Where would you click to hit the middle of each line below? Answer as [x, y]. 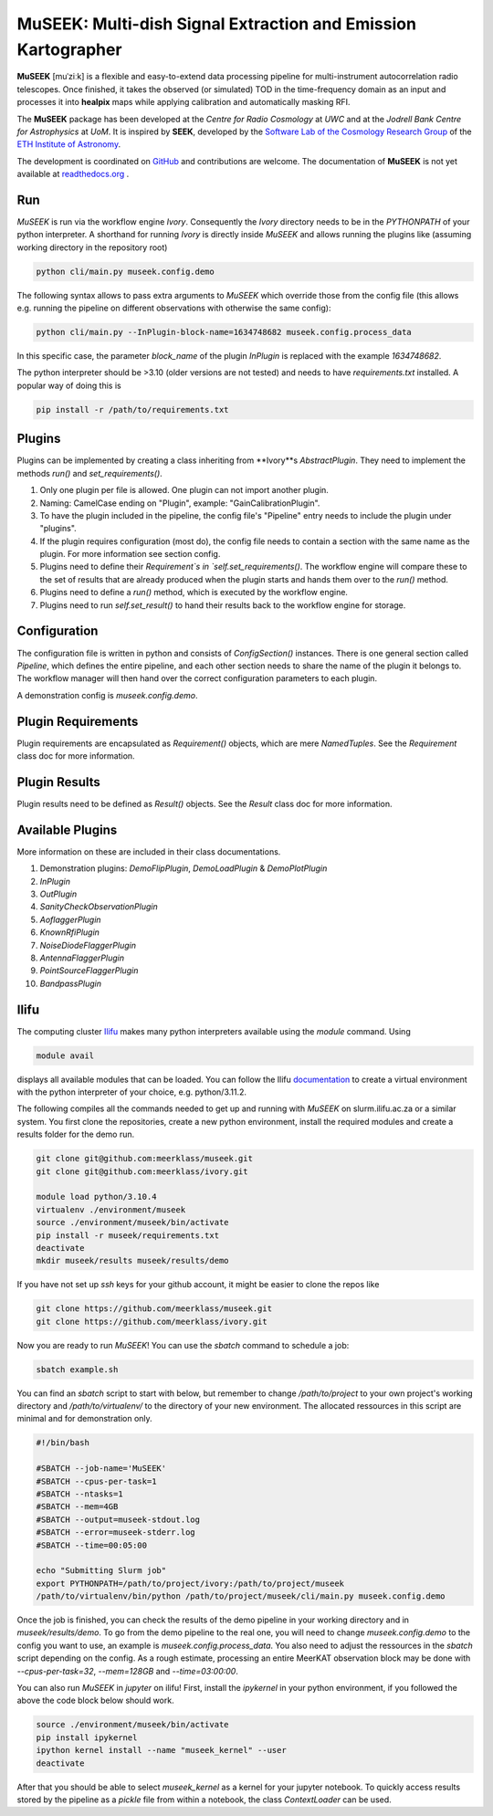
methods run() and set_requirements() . [90, 473]
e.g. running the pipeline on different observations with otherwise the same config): [174, 308]
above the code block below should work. [95, 1701]
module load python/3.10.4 [96, 1197]
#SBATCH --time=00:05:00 [92, 1545]
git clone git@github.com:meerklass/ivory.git [142, 1171]
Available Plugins [67, 829]
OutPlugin [58, 894]
